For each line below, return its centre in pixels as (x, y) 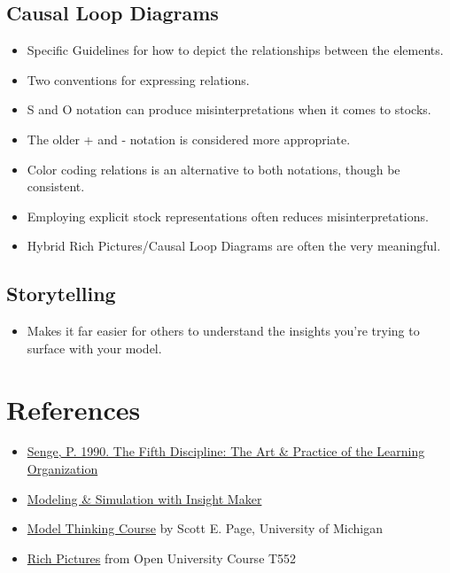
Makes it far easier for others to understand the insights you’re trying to (223, 331)
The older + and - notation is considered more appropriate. (189, 139)
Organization (62, 469)
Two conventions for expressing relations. (138, 79)
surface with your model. (94, 348)
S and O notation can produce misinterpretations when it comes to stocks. (229, 109)
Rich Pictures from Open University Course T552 (162, 558)
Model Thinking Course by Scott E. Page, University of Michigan (205, 528)
